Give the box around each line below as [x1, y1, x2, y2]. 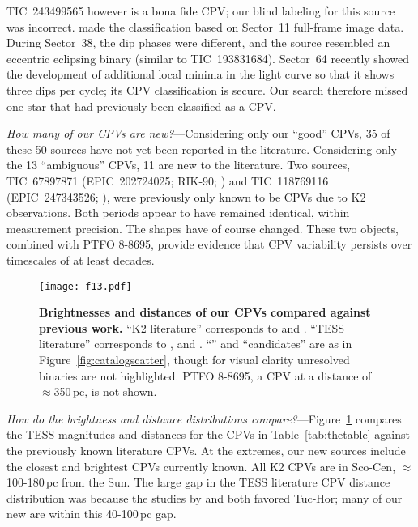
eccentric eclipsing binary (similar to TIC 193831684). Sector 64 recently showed [6, 49, 409, 66]
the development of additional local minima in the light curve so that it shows [6, 66, 395, 83]
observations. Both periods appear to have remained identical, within [6, 204, 350, 221]
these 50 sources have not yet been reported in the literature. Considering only [6, 140, 397, 157]
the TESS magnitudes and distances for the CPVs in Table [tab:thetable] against [6, 426, 410, 443]
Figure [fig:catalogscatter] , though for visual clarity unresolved [39, 351, 350, 368]
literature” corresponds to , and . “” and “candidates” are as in [39, 335, 352, 352]
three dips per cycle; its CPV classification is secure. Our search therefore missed [6, 81, 408, 98]
